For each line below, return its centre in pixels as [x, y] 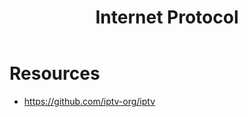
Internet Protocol [167, 17]
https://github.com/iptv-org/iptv [89, 101]
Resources [55, 73]
